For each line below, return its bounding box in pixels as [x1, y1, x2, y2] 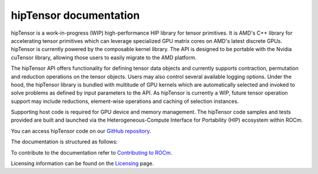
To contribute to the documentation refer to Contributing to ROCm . [11, 149, 173, 156]
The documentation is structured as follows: [11, 138, 118, 145]
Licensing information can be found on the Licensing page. [11, 160, 154, 167]
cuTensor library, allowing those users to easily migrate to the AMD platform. [11, 53, 197, 61]
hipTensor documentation [11, 9, 140, 22]
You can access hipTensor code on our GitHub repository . [11, 127, 151, 135]
